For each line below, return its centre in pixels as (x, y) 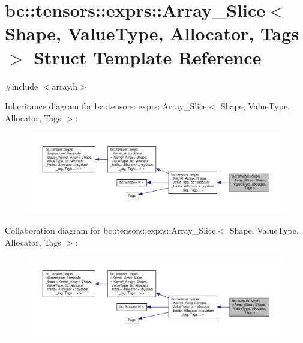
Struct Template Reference (148, 57)
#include (22, 86)
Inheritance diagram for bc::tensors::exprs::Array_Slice (106, 106)
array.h (65, 86)
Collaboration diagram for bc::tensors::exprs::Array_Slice (110, 230)
